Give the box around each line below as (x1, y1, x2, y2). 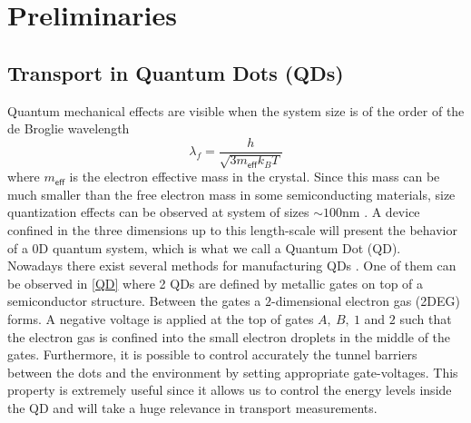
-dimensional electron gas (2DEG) (271, 291, 460, 310)
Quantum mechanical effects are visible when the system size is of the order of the (7, 101, 465, 120)
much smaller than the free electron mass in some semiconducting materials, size (7, 184, 456, 203)
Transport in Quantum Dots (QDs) (7, 58, 344, 86)
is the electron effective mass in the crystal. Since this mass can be (69, 167, 440, 186)
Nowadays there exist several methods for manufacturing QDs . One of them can (7, 256, 456, 275)
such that (399, 309, 452, 328)
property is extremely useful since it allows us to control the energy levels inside (7, 380, 452, 399)
